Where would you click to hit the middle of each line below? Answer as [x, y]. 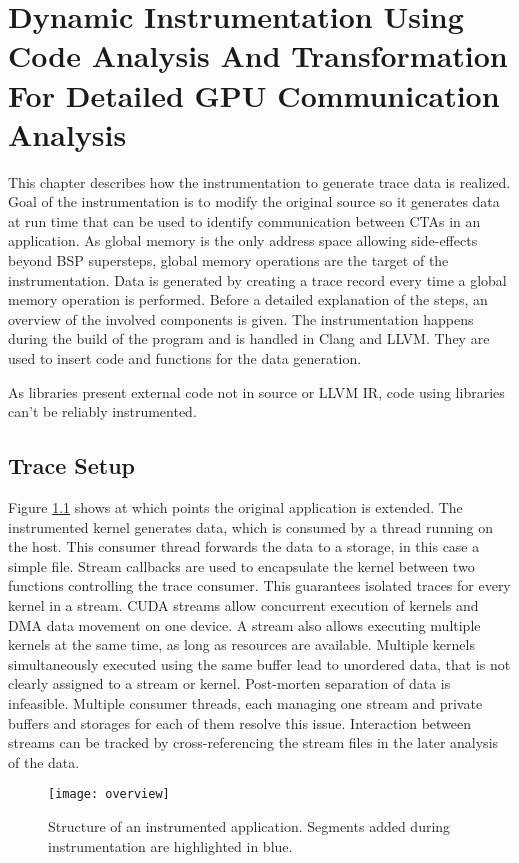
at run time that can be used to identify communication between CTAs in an [244, 220]
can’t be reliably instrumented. [102, 411]
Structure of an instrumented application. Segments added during [249, 825]
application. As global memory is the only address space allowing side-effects [243, 240]
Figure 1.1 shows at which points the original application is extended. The [235, 507]
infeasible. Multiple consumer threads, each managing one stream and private [245, 702]
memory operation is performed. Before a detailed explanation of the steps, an [248, 299]
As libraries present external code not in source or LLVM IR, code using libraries [256, 391]
